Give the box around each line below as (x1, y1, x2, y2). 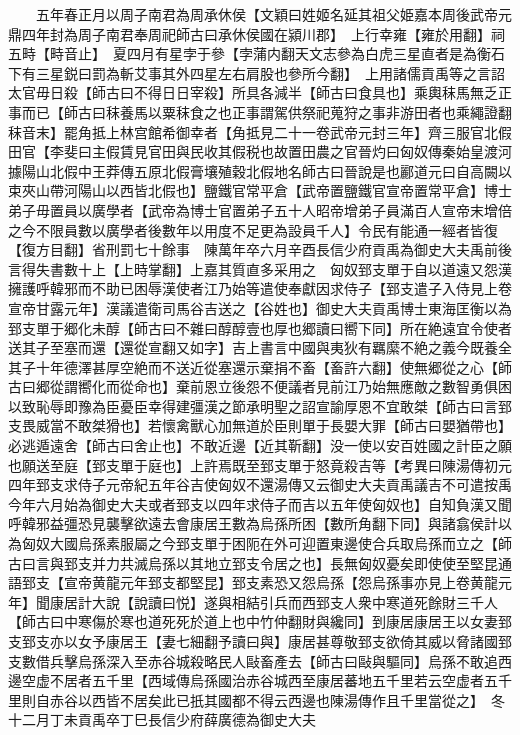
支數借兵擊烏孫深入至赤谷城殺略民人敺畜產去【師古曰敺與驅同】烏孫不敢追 (8, 650, 498, 671)
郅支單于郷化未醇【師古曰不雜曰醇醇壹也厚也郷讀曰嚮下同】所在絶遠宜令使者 (8, 317, 512, 338)
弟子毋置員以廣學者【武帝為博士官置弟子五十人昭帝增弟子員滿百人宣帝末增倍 (8, 199, 512, 220)
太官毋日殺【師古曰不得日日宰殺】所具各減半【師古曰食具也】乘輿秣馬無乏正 (8, 82, 512, 103)
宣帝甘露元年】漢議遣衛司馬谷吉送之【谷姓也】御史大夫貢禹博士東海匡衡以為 (8, 297, 512, 318)
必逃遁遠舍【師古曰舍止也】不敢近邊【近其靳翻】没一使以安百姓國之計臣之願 (8, 435, 512, 456)
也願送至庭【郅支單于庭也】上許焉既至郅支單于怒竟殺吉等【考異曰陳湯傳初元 (8, 454, 512, 475)
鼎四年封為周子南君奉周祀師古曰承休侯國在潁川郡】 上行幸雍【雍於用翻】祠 (8, 23, 505, 44)
